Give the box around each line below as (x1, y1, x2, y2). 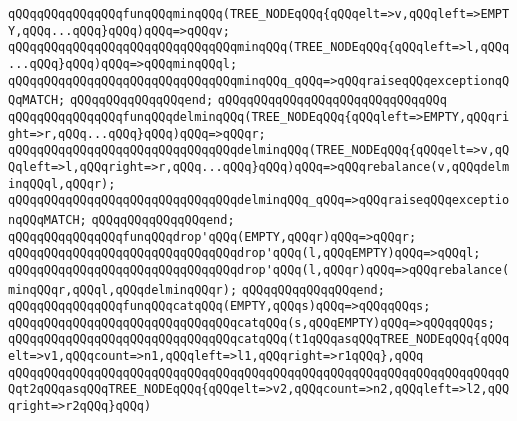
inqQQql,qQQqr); (8, 176, 116, 191)
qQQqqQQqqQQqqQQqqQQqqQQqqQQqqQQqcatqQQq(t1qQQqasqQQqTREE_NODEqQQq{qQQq (8, 332, 510, 347)
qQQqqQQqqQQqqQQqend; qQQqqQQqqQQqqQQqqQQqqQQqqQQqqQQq (69, 93, 447, 108)
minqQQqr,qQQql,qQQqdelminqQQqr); (8, 282, 238, 297)
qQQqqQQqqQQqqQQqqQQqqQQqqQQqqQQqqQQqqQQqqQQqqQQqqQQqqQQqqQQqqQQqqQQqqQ (8, 365, 510, 380)
